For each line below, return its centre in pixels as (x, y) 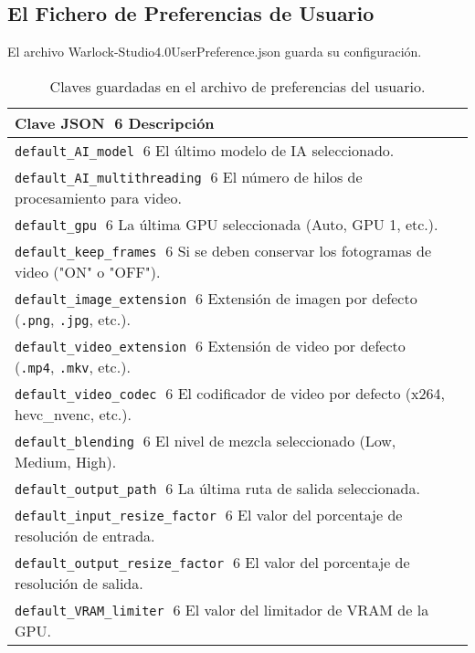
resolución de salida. (79, 583)
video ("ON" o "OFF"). (88, 271)
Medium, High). (66, 461)
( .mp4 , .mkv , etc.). (73, 366)
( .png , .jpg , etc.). (73, 319)
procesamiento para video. (98, 197)
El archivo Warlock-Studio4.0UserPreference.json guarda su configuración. (215, 52)
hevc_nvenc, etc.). (73, 414)
